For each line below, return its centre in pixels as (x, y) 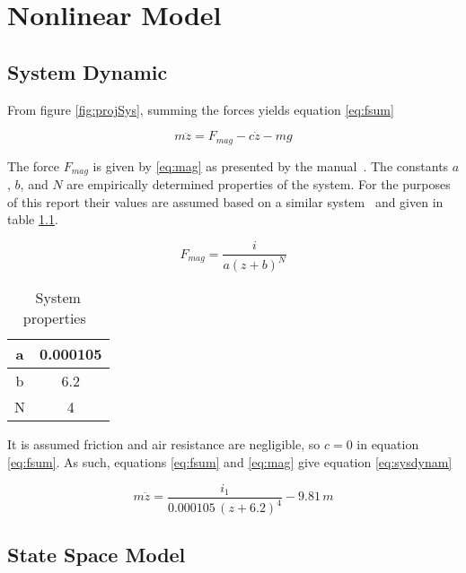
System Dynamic (88, 71)
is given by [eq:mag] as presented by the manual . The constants (271, 165)
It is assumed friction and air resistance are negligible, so (164, 444)
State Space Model (97, 555)
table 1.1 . (33, 219)
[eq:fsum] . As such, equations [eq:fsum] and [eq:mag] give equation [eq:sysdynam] (230, 462)
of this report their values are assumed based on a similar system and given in (225, 201)
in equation (388, 444)
